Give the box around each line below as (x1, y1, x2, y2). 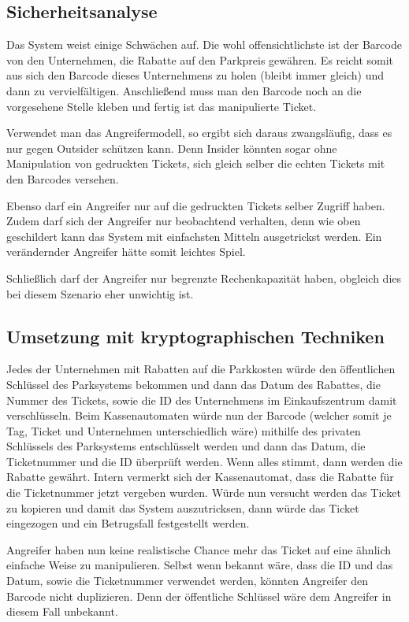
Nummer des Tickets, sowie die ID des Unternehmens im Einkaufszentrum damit (6, 391, 397, 408)
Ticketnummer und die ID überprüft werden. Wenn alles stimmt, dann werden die (6, 453, 403, 469)
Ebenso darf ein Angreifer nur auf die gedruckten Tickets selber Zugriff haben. (6, 197, 385, 213)
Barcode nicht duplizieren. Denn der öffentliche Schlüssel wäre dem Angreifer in (6, 587, 392, 604)
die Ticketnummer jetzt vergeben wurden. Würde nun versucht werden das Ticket (6, 484, 401, 501)
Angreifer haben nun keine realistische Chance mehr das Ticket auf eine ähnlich (6, 541, 392, 557)
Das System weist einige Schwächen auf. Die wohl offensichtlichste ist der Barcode (6, 36, 402, 53)
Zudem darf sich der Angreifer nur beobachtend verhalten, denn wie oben (6, 213, 361, 229)
